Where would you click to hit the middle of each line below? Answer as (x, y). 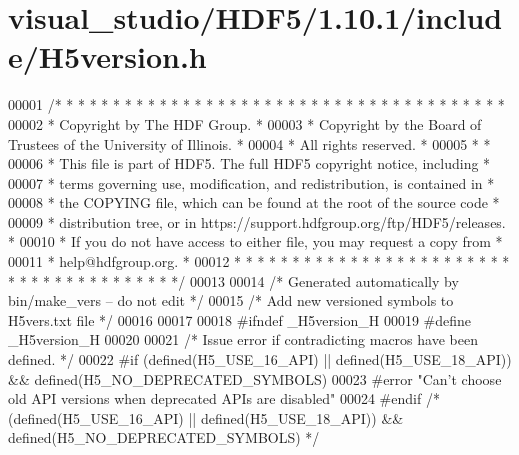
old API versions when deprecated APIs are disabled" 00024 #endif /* (224, 398)
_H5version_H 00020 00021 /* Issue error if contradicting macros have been (243, 339)
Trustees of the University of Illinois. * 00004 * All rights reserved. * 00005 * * (249, 143)
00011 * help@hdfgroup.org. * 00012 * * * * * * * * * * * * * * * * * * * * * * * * (259, 261)
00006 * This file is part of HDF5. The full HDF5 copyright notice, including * (249, 163)
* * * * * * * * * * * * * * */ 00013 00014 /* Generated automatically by (233, 280)
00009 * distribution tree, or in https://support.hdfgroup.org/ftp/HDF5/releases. (257, 221)
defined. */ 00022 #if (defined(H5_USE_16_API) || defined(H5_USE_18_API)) (260, 359)
